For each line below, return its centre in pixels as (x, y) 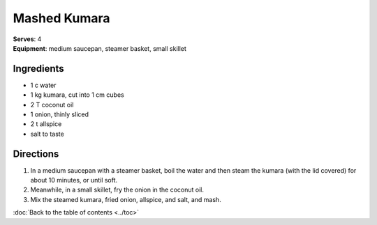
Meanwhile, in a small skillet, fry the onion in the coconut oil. (117, 190)
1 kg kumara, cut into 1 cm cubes (77, 95)
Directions (36, 154)
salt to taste (47, 134)
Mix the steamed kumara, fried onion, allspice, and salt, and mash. (126, 199)
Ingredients (38, 69)
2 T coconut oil (52, 104)
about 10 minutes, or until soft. (74, 180)
